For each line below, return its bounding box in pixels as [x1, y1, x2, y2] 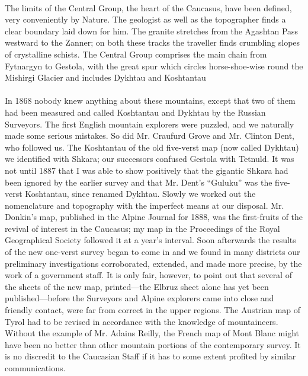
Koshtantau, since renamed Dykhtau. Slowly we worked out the [25, 187, 256, 200]
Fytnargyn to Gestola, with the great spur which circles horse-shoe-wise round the [5, 59, 303, 72]
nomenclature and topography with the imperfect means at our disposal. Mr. [5, 199, 284, 211]
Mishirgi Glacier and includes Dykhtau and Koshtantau [5, 71, 206, 84]
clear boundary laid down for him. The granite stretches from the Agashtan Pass [5, 24, 299, 37]
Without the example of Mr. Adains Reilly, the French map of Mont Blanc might [5, 327, 299, 339]
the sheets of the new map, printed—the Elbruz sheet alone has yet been [5, 280, 269, 292]
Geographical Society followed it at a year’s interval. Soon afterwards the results [5, 234, 296, 246]
